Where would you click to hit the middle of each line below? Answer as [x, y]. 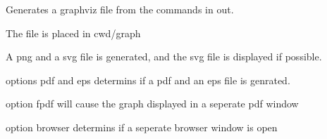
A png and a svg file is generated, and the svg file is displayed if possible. [164, 57]
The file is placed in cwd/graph [73, 33]
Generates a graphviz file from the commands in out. [120, 9]
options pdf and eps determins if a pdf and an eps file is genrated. [148, 80]
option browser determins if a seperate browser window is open [142, 127]
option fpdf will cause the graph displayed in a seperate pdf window [152, 104]
